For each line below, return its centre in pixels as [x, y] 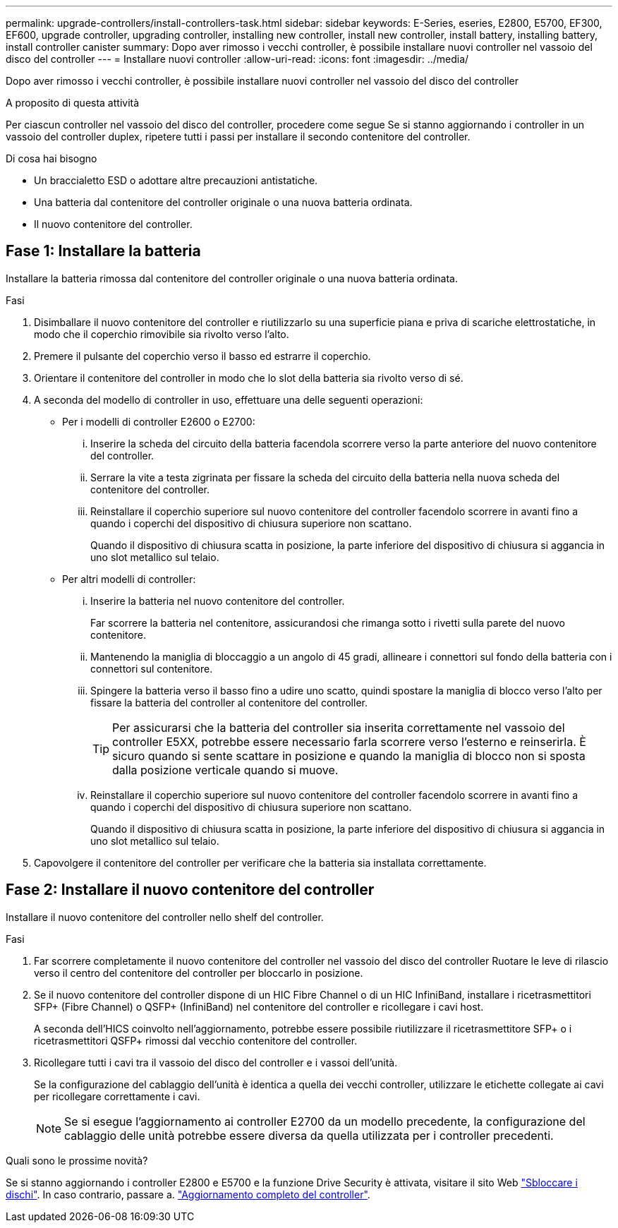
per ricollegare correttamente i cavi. [117, 1096]
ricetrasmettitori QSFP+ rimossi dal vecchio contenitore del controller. [196, 1040]
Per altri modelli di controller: [129, 579]
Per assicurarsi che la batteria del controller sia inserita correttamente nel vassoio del [339, 727]
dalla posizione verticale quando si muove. [225, 770]
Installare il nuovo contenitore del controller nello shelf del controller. [165, 917]
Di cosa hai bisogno [51, 158]
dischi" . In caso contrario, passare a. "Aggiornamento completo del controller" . [188, 1194]
